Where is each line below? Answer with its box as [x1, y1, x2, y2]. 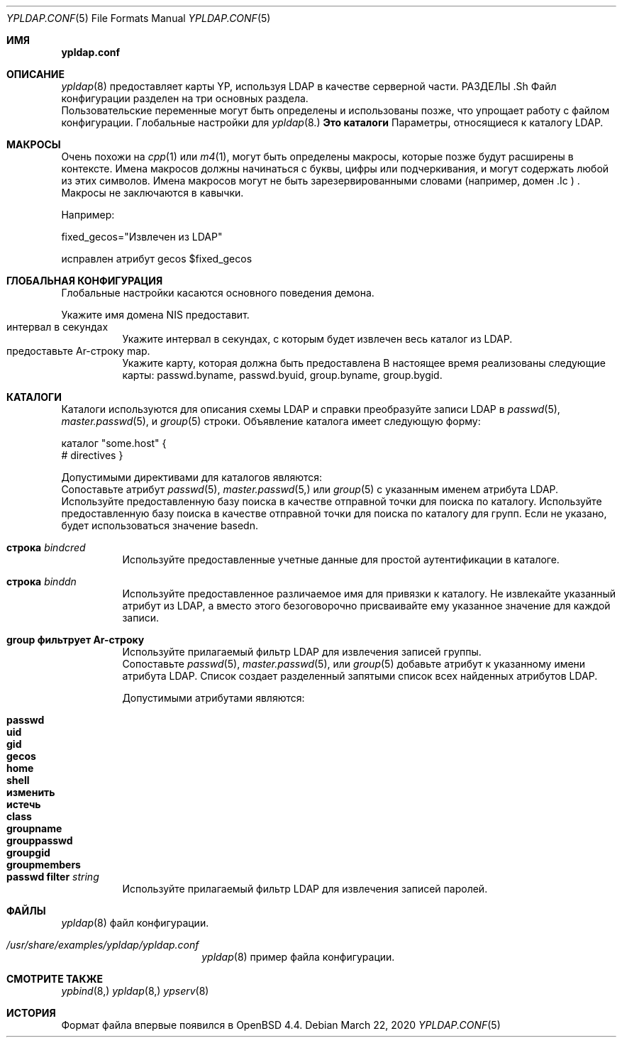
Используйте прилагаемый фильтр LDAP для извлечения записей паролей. [122, 883, 488, 895]
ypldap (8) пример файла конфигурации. [201, 951, 395, 963]
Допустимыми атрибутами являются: [122, 692, 305, 704]
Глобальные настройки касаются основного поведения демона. [61, 287, 374, 299]
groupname [6, 822, 62, 834]
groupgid [6, 846, 50, 859]
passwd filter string [6, 871, 99, 883]
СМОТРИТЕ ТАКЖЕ [6, 973, 104, 985]
